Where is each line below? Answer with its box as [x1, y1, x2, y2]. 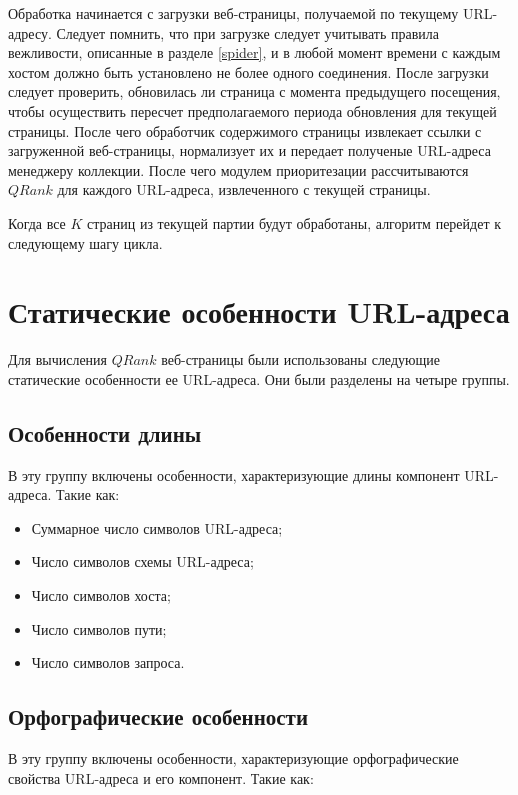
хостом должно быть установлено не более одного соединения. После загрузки [8, 61, 489, 82]
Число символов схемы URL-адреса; [31, 551, 254, 572]
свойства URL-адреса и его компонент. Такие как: [8, 767, 314, 788]
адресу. [8, 22, 52, 43]
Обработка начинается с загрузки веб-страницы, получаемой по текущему [8, 3, 459, 23]
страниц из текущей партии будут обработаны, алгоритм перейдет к [87, 212, 501, 233]
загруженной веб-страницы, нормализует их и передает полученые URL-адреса [8, 140, 491, 161]
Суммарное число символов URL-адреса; [31, 517, 283, 538]
